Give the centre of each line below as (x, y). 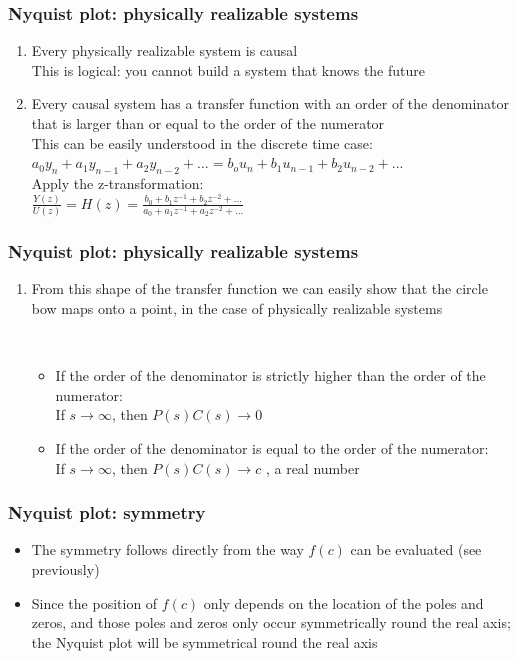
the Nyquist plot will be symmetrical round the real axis (204, 641)
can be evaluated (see (416, 549)
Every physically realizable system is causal (164, 50)
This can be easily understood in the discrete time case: (202, 142)
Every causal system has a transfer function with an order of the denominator (270, 103)
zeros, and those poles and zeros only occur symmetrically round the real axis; (271, 622)
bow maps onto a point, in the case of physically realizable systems (237, 308)
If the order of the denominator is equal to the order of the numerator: (272, 447)
